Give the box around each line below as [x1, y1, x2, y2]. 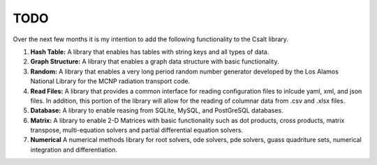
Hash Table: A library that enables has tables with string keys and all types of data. [30, 48, 269, 56]
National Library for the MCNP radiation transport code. [30, 77, 191, 85]
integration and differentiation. [30, 145, 118, 154]
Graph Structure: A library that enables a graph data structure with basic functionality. [30, 57, 279, 66]
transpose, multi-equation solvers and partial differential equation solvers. [30, 126, 244, 134]
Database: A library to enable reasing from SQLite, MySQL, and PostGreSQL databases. [30, 106, 283, 115]
